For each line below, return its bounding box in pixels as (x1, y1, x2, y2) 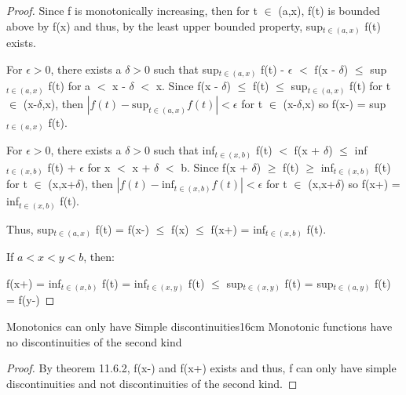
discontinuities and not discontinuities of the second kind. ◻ (6, 375, 298, 391)
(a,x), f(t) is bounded (278, 2, 380, 18)
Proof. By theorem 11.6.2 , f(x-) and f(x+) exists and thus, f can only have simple (6, 360, 397, 376)
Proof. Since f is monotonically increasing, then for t (6, 2, 258, 18)
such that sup (153, 60, 219, 77)
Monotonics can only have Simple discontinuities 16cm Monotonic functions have (6, 318, 393, 335)
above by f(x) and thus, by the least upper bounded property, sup (6, 17, 323, 34)
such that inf (153, 142, 215, 158)
